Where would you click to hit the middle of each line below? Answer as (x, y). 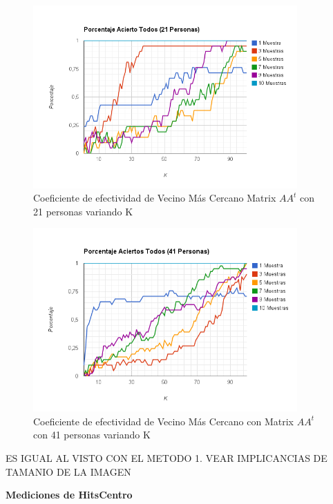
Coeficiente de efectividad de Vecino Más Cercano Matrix (155, 198)
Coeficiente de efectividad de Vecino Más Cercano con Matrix (163, 421)
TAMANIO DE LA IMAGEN (68, 471)
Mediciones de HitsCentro (69, 495)
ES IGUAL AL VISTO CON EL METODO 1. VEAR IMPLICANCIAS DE (166, 458)
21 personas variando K (83, 211)
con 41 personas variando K (92, 435)
